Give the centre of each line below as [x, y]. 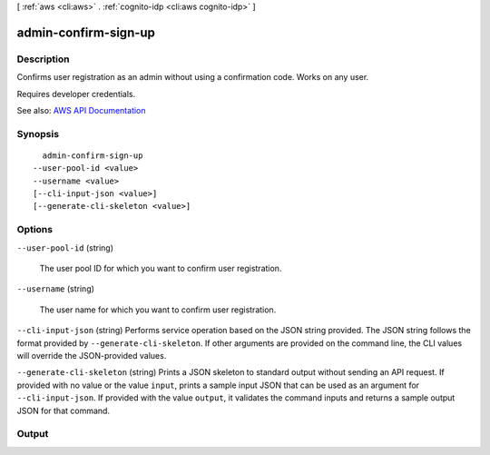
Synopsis [38, 134]
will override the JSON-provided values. [92, 355]
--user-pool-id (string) [65, 247]
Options [35, 230]
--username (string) [56, 289]
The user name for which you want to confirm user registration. [158, 310]
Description [43, 59]
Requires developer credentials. [76, 94]
